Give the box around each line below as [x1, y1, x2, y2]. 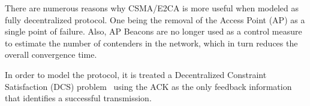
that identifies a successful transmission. [5, 92, 152, 104]
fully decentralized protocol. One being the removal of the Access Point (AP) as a [5, 13, 305, 26]
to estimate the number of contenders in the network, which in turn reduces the [5, 36, 298, 49]
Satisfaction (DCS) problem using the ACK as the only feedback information [5, 80, 292, 92]
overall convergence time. [5, 48, 97, 61]
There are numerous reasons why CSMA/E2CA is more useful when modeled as [5, 2, 299, 14]
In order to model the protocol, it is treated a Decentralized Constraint [5, 68, 267, 80]
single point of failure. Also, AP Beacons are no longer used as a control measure [5, 25, 302, 38]
